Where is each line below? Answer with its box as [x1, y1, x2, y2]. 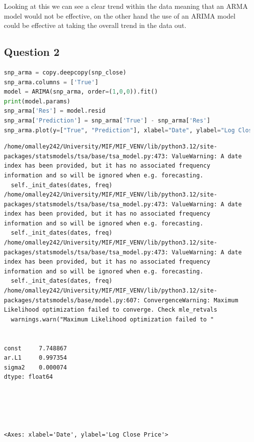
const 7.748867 [4, 344, 67, 352]
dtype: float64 [4, 373, 53, 381]
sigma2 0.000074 [4, 364, 67, 371]
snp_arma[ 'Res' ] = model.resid [4, 107, 106, 115]
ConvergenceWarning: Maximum [144, 296, 238, 304]
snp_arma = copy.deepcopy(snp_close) [4, 69, 127, 76]
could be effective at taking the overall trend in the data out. [4, 20, 187, 30]
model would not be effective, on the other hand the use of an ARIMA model [4, 10, 235, 21]
